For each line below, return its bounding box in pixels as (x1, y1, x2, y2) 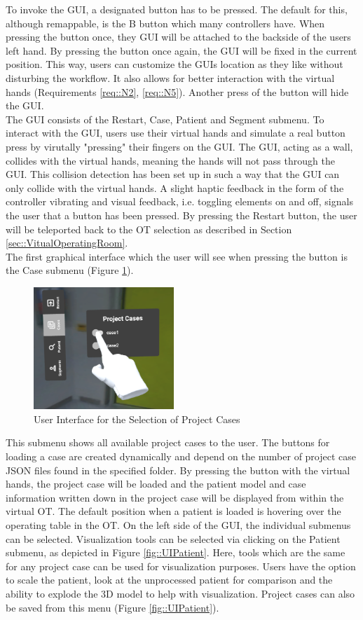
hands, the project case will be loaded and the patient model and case (6, 476, 306, 491)
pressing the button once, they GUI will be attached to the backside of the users (6, 29, 351, 44)
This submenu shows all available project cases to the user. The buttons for (6, 435, 330, 450)
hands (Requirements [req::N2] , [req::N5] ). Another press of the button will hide (6, 84, 349, 99)
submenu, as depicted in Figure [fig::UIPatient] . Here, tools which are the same (6, 545, 345, 560)
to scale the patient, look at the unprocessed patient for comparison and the (6, 572, 333, 587)
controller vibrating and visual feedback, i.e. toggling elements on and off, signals (6, 194, 353, 209)
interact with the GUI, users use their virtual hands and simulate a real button (6, 125, 345, 140)
